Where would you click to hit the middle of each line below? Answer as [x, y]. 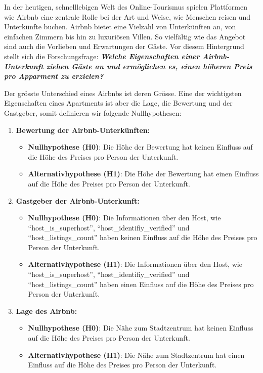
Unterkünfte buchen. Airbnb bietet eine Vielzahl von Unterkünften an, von [120, 27]
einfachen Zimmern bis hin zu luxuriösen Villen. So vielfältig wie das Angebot [125, 36]
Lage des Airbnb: [47, 311]
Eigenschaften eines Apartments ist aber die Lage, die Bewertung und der [118, 103]
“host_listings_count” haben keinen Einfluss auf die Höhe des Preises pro [143, 237]
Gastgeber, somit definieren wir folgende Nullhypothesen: [93, 112]
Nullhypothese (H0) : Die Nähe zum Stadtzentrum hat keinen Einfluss [141, 328]
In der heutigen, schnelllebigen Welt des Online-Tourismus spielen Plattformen [126, 7]
